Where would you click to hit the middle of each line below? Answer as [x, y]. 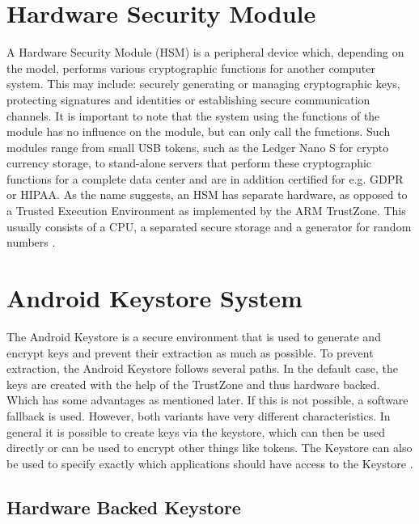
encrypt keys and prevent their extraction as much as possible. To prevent [190, 352]
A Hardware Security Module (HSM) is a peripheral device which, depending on [205, 52]
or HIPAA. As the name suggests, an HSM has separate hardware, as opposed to [207, 194]
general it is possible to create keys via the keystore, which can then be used [196, 431]
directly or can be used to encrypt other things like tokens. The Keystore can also [209, 448]
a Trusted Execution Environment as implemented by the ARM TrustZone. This [206, 211]
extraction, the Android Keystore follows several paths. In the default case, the [202, 368]
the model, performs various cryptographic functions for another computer [191, 68]
